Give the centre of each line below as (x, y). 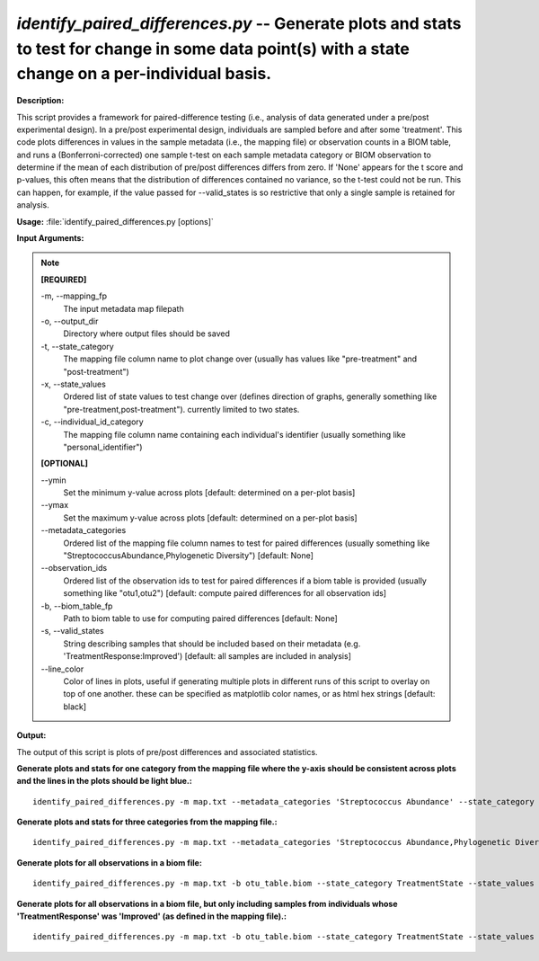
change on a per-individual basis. (144, 74)
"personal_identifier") (103, 447)
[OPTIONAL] (65, 464)
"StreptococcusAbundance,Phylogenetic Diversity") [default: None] (189, 556)
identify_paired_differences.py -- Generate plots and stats (239, 23)
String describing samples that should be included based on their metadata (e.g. (212, 644)
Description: (40, 101)
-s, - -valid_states (72, 631)
